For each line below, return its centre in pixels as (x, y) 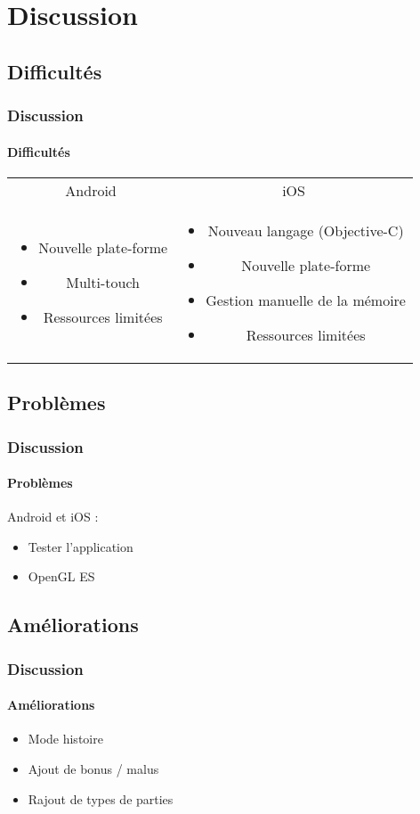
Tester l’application (81, 546)
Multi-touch (103, 283)
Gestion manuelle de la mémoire (306, 300)
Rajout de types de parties (101, 798)
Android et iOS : (53, 517)
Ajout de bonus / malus (93, 769)
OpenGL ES (61, 576)
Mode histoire (65, 739)
